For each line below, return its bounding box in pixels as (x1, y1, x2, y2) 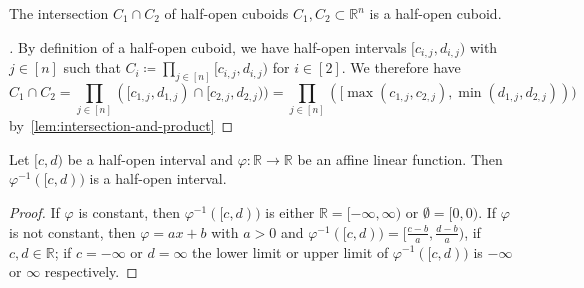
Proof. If (9, 202, 60, 223)
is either (265, 202, 315, 223)
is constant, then (78, 202, 181, 223)
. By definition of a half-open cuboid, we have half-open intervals (9, 36, 407, 57)
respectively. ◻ (44, 261, 138, 282)
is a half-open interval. (89, 168, 227, 189)
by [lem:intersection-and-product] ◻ (9, 115, 234, 136)
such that (63, 57, 121, 78)
